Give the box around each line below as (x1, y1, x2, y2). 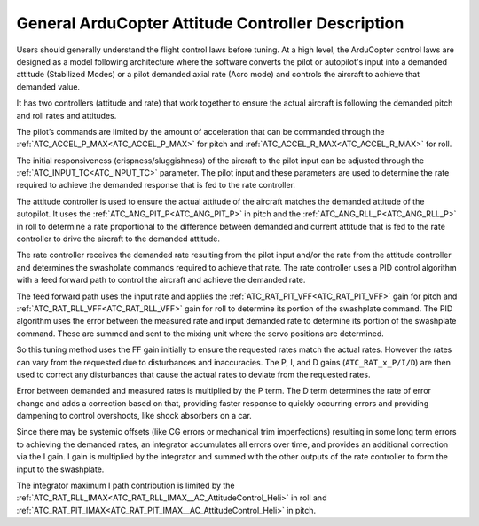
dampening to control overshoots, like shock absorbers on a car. (16, 411, 252, 421)
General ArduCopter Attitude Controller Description (16, 13, 404, 33)
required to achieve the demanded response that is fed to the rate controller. (16, 180, 296, 191)
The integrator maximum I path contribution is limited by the (16, 480, 235, 491)
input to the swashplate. (16, 464, 105, 475)
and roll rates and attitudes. (16, 110, 117, 121)
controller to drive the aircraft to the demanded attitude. (16, 233, 221, 244)
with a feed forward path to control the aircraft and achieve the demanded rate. (16, 275, 306, 286)
